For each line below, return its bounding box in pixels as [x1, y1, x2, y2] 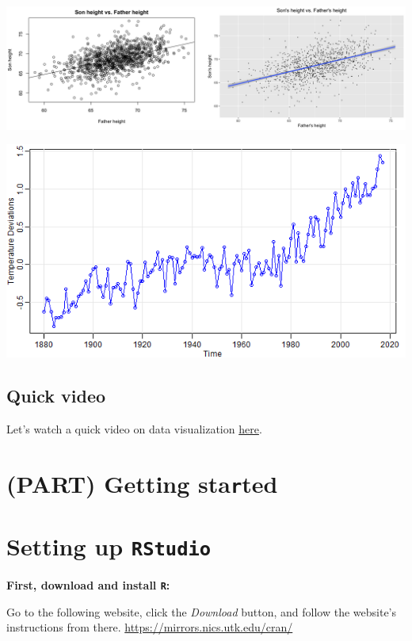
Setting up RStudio [6, 530, 212, 562]
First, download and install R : [6, 577, 170, 593]
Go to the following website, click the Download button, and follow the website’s [6, 603, 396, 620]
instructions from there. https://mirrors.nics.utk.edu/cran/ [6, 619, 293, 635]
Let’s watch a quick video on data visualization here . [6, 420, 262, 437]
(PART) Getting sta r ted [6, 467, 278, 499]
